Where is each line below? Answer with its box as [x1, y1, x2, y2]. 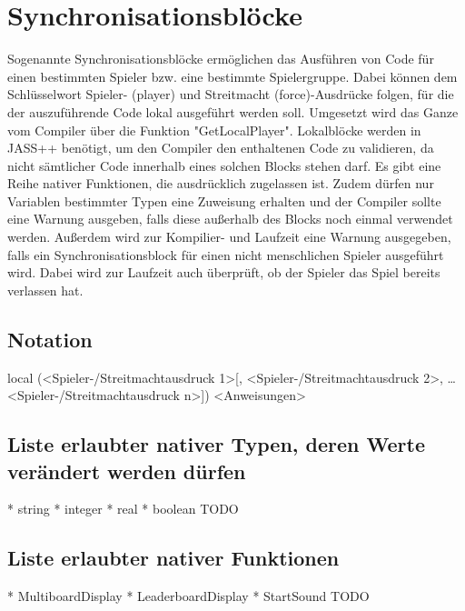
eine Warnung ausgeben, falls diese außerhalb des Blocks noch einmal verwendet [7, 209, 453, 228]
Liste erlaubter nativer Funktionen [7, 544, 340, 572]
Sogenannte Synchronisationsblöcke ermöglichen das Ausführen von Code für [7, 49, 434, 68]
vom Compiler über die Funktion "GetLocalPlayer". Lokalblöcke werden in [7, 120, 421, 139]
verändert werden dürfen [7, 456, 246, 485]
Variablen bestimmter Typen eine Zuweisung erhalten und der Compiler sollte [7, 191, 441, 210]
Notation [7, 325, 93, 353]
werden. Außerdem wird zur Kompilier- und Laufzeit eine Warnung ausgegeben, [7, 227, 451, 246]
